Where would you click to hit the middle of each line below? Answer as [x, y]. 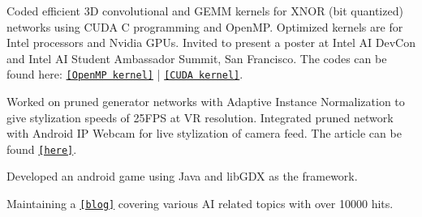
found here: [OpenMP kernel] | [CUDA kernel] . [125, 74]
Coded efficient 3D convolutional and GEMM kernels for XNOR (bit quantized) [205, 11]
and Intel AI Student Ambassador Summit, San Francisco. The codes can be [197, 58]
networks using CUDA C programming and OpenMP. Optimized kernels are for [205, 26]
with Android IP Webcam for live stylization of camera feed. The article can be [204, 133]
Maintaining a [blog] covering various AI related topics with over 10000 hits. [200, 204]
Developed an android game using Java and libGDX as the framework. [182, 176]
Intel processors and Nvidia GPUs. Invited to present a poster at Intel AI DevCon [211, 43]
